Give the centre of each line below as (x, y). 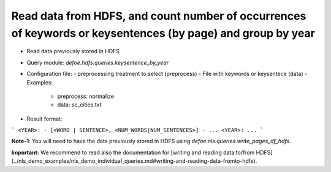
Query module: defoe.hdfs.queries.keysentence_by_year (98, 62)
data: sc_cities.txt (79, 105)
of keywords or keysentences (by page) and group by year (163, 33)
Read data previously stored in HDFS (73, 51)
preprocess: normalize (86, 96)
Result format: (44, 119)
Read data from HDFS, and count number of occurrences (159, 16)
